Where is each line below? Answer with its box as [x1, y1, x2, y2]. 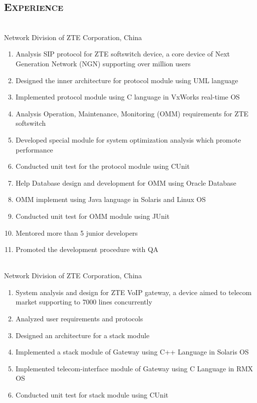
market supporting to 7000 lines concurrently [15, 297, 152, 307]
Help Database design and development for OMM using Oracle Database [15, 177, 236, 188]
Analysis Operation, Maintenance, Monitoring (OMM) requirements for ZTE [15, 108, 249, 118]
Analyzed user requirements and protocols [15, 313, 143, 324]
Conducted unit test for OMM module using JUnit [15, 210, 170, 221]
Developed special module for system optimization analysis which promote [15, 134, 241, 145]
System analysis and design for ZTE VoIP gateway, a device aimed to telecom [15, 287, 252, 297]
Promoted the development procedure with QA [15, 244, 159, 254]
